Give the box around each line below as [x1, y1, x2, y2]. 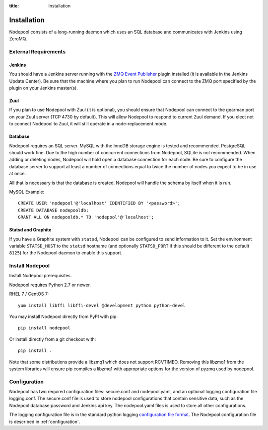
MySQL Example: [9, 189, 45, 195]
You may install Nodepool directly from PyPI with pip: [9, 314, 118, 320]
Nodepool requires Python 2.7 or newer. [9, 282, 91, 288]
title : [9, 3, 19, 8]
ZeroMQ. [9, 36, 27, 42]
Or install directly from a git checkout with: [9, 336, 96, 342]
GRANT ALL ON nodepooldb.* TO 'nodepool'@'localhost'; [18, 215, 154, 220]
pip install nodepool [18, 325, 70, 331]
